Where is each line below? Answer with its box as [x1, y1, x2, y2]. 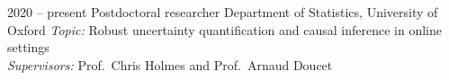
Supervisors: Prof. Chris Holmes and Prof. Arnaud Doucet [7, 55, 333, 74]
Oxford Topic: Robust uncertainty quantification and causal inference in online [7, 20, 442, 39]
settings [7, 38, 49, 57]
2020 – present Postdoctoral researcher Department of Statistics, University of [7, 3, 438, 21]
